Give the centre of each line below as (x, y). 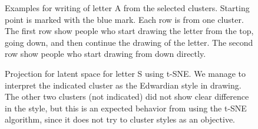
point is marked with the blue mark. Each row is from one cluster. (124, 19)
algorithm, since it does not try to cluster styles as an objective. (120, 119)
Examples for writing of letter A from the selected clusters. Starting (127, 8)
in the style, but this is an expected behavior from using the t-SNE (126, 108)
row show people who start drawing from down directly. (105, 54)
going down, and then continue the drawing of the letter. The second (129, 42)
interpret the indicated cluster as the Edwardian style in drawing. (123, 85)
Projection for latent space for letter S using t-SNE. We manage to (125, 73)
